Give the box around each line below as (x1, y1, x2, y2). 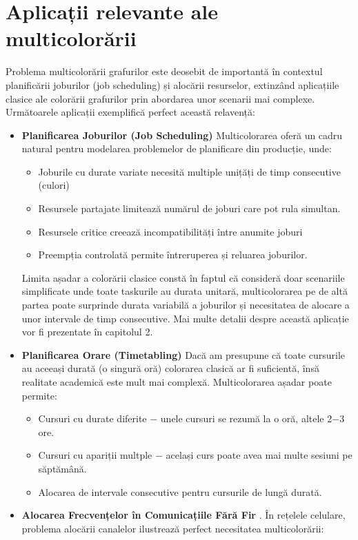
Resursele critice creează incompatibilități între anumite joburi (38, 224, 303, 238)
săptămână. (38, 461, 87, 475)
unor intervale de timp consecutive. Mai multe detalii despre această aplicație (21, 311, 349, 325)
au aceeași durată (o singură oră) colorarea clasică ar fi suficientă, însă (21, 361, 319, 375)
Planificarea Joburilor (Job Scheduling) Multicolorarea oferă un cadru (21, 127, 343, 142)
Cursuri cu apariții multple (38, 448, 152, 462)
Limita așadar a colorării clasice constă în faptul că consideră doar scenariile (21, 270, 345, 284)
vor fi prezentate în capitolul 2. (21, 324, 153, 339)
